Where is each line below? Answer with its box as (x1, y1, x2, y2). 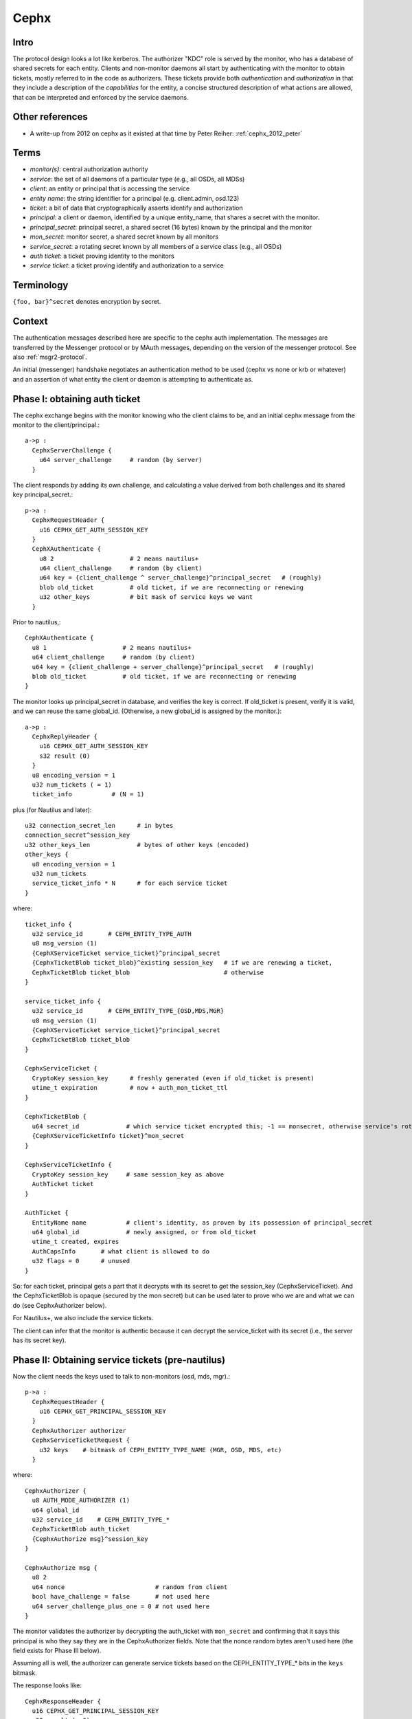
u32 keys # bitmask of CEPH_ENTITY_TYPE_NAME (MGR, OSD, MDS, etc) (38, 1446, 282, 1454)
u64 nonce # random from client (32, 1583, 228, 1591)
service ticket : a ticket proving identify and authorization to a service (30, 261, 225, 270)
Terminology (12, 279, 69, 292)
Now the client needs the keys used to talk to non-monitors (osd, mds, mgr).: (12, 1372, 230, 1380)
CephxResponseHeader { (25, 1697, 102, 1705)
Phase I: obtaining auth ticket (12, 393, 141, 405)
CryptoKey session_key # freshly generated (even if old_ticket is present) (32, 1074, 315, 1082)
